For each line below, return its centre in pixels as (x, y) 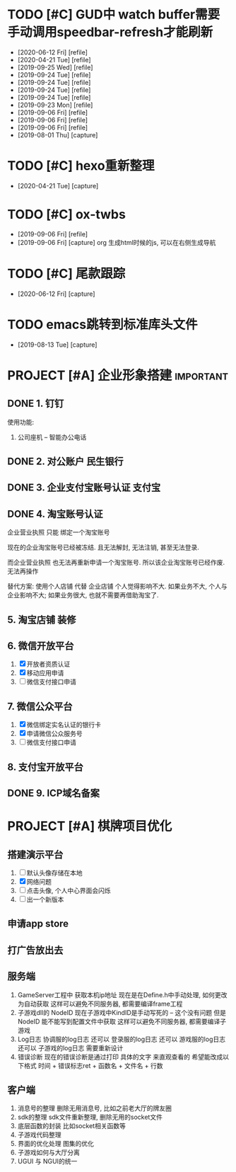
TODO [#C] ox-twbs (66, 215)
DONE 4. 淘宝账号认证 (55, 514)
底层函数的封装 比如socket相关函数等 (71, 1126)
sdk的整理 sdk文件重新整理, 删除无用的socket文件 (90, 1117)
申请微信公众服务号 (54, 734)
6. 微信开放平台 (41, 646)
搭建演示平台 (35, 855)
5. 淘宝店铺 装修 (42, 620)
